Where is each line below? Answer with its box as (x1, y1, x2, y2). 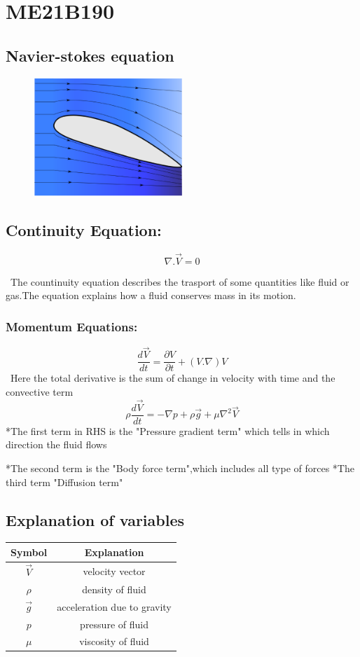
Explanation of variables (6, 509, 185, 530)
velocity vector (83, 563, 146, 578)
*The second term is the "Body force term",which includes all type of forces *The (6, 461, 354, 476)
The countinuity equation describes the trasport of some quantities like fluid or (10, 274, 349, 289)
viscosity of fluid (79, 634, 149, 649)
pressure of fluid (80, 616, 148, 631)
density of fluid (82, 581, 146, 596)
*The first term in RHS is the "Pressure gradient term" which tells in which (6, 423, 330, 438)
